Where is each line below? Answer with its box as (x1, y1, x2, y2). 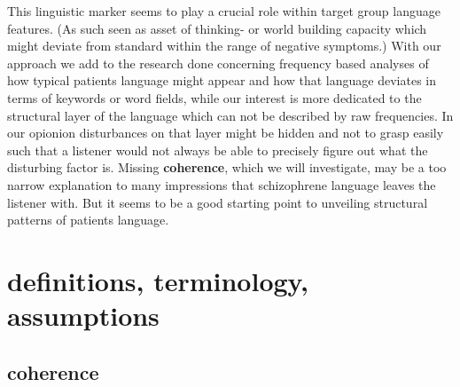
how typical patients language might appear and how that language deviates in (7, 71, 436, 90)
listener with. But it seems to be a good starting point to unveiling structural (7, 193, 428, 211)
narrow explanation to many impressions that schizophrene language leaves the (7, 175, 436, 193)
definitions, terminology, (7, 262, 308, 298)
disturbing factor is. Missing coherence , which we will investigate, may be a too (7, 158, 447, 177)
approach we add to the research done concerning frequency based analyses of (7, 53, 429, 72)
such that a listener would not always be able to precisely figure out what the (7, 140, 428, 159)
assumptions (7, 297, 160, 334)
